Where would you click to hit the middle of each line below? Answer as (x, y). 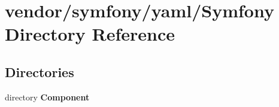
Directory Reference (90, 34)
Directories (40, 71)
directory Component (47, 97)
